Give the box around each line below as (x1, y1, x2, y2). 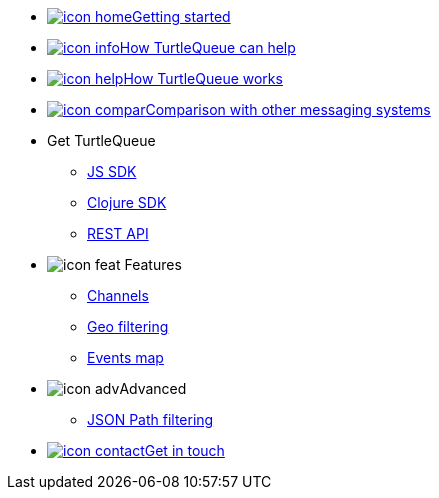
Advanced (119, 380, 187, 397)
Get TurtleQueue (47, 132, 156, 149)
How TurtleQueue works (123, 70, 283, 87)
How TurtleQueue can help (119, 39, 296, 56)
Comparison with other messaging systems (145, 101, 431, 118)
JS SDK (87, 163, 137, 180)
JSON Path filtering (87, 411, 214, 428)
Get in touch (144, 442, 225, 459)
